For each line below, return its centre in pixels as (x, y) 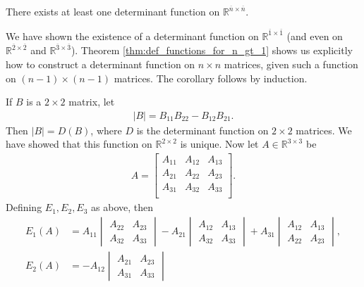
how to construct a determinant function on (101, 64)
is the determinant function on (202, 130)
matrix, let (92, 102)
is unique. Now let (219, 144)
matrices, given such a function (291, 64)
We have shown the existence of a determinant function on (132, 36)
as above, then (122, 207)
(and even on (315, 36)
